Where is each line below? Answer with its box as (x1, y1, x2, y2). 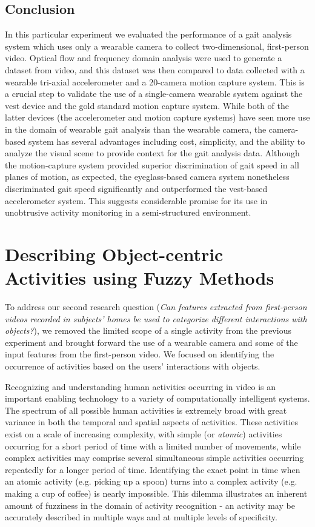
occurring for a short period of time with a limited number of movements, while (5, 439, 301, 452)
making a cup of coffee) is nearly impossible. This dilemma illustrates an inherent (5, 486, 308, 499)
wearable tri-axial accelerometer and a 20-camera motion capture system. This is (5, 75, 305, 88)
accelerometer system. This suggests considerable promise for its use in (5, 194, 268, 207)
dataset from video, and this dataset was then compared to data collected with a (5, 63, 305, 76)
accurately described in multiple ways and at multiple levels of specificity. (5, 511, 277, 523)
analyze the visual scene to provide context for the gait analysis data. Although (5, 147, 300, 159)
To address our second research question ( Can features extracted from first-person (5, 300, 307, 313)
